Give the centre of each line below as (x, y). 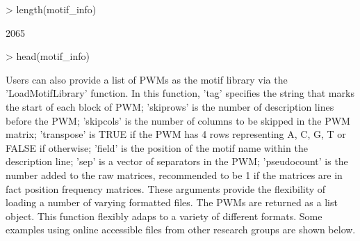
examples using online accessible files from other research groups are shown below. (181, 230)
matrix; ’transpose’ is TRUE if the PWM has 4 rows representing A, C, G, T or (176, 134)
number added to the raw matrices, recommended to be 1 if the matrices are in (174, 174)
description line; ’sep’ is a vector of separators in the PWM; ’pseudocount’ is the (177, 161)
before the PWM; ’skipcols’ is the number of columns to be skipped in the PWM (178, 120)
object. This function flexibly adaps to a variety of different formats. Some (164, 216)
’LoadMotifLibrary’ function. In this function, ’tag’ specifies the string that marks (180, 93)
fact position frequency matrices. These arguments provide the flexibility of (166, 188)
